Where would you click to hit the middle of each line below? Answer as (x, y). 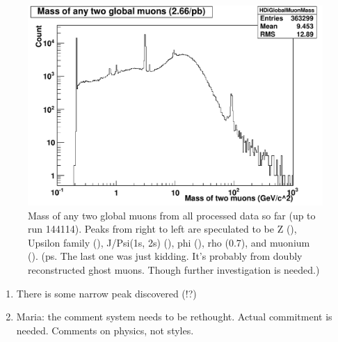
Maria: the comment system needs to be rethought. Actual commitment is (174, 317)
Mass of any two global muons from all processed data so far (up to (172, 215)
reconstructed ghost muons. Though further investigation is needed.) (174, 269)
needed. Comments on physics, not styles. (105, 330)
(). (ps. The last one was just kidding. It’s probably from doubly (165, 256)
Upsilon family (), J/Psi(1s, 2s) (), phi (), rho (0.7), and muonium (169, 242)
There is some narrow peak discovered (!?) (106, 293)
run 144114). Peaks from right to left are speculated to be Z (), (162, 229)
